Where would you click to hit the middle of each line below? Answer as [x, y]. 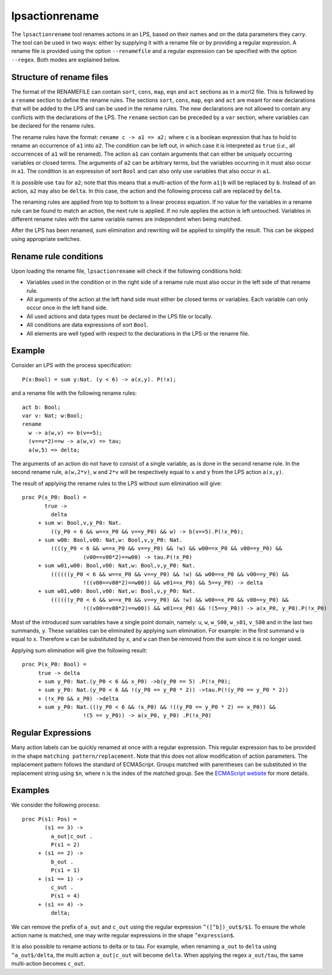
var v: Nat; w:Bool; [53, 416]
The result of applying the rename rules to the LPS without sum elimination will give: [117, 483]
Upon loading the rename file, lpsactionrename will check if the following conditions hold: [127, 271]
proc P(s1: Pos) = [50, 819]
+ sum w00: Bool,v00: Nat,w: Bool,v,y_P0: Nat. [110, 540]
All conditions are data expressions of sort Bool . [87, 325]
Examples [30, 790]
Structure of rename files [60, 77]
